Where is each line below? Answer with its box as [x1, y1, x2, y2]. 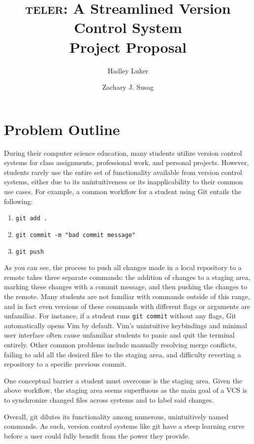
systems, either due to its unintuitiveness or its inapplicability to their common [4, 176, 243, 187]
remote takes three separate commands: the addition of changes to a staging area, [4, 272, 251, 282]
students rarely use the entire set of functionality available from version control [4, 167, 243, 177]
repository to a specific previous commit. [4, 359, 127, 369]
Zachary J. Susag [102, 82, 154, 92]
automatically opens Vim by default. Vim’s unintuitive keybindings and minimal [4, 320, 247, 330]
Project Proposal [69, 36, 187, 57]
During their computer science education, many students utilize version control [4, 147, 242, 158]
